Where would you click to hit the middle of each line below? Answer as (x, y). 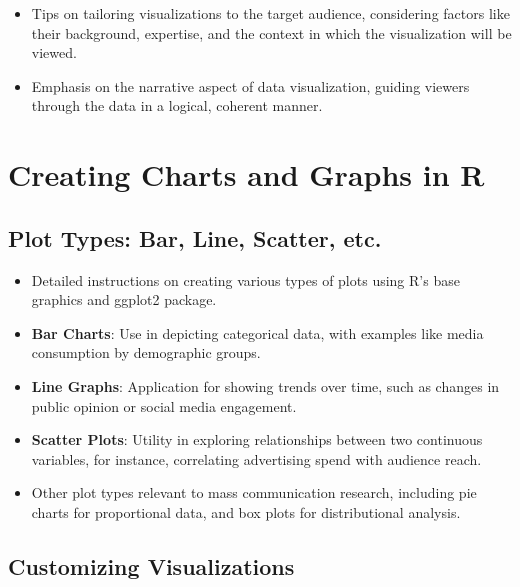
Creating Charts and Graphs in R (246, 174)
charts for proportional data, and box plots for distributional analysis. (246, 511)
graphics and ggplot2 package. (124, 299)
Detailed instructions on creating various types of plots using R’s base (245, 279)
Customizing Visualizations (151, 565)
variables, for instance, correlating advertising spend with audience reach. (256, 458)
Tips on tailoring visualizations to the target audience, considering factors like (270, 13)
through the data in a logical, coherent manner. (177, 105)
